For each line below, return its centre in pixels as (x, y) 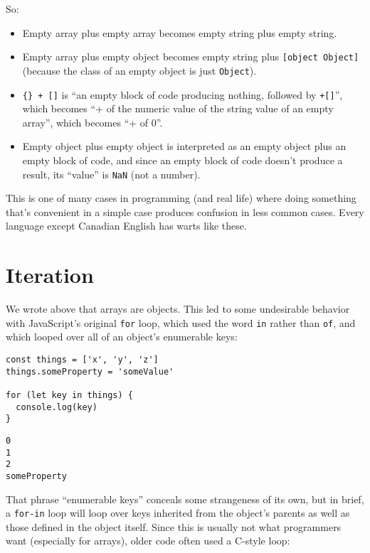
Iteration (50, 275)
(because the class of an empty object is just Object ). (139, 70)
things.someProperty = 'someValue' (90, 371)
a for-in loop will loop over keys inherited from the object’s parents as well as (178, 513)
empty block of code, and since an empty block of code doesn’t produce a (183, 160)
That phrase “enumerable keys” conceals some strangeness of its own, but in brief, (185, 499)
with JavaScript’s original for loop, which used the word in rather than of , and (181, 322)
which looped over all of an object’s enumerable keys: (122, 337)
